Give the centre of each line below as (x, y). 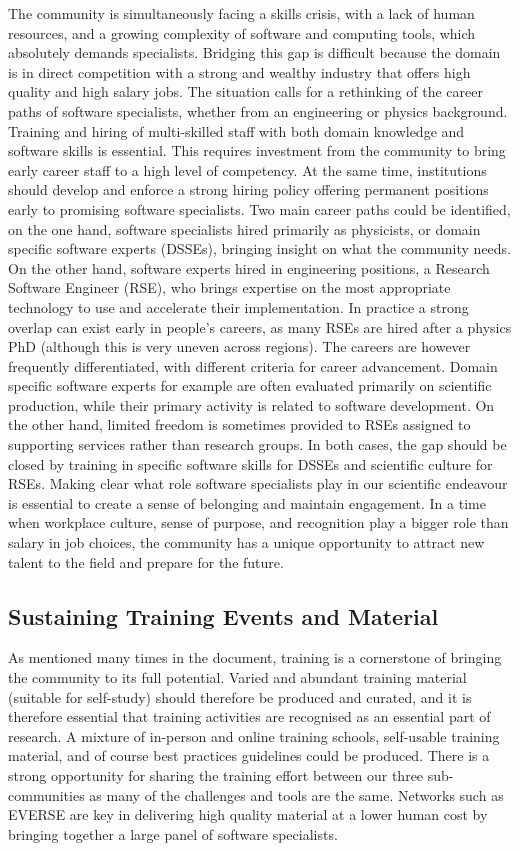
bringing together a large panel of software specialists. (173, 833)
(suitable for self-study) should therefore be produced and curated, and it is (240, 696)
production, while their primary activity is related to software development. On (251, 404)
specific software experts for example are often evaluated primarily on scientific (250, 385)
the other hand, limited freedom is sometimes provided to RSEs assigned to (239, 424)
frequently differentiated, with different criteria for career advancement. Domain (253, 365)
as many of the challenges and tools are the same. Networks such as (296, 794)
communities (46, 794)
